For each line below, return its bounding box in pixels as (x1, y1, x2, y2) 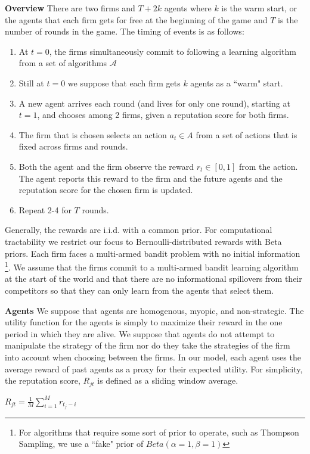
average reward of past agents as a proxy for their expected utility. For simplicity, (5, 362, 303, 375)
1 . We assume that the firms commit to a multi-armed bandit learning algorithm (5, 259, 299, 273)
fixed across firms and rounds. (18, 140, 128, 153)
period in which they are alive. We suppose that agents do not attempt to (5, 327, 275, 340)
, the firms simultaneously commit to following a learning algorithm (49, 45, 296, 57)
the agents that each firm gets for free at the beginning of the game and (5, 13, 268, 26)
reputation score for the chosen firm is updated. (18, 184, 193, 196)
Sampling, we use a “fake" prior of (18, 437, 144, 450)
